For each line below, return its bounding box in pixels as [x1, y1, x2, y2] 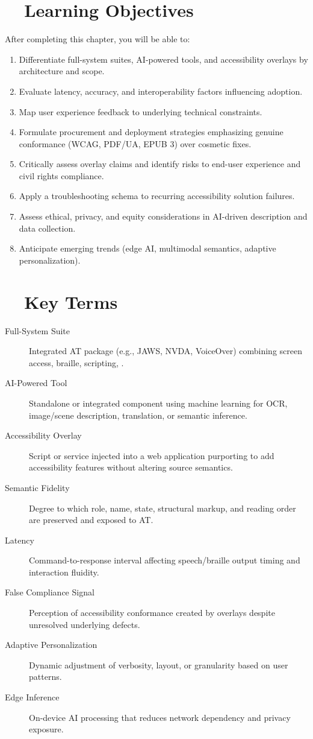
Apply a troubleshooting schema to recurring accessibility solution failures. [19, 189, 295, 202]
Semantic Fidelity [5, 481, 70, 493]
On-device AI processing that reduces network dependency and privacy [29, 711, 291, 723]
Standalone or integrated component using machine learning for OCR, [29, 396, 288, 409]
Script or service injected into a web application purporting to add [29, 449, 274, 461]
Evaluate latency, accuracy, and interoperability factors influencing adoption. [19, 84, 303, 97]
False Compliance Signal [5, 586, 95, 598]
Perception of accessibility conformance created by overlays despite [29, 606, 275, 619]
